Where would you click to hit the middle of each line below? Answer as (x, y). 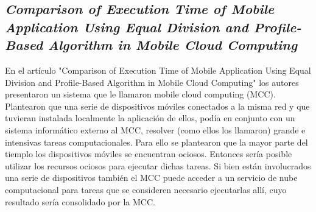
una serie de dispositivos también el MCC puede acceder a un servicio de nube (151, 178)
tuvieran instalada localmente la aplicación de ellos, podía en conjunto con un (150, 118)
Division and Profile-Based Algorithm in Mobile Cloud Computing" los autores (152, 82)
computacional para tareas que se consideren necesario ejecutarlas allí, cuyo (146, 189)
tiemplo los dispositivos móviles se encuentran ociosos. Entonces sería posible (149, 154)
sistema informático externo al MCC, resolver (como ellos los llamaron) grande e (155, 129)
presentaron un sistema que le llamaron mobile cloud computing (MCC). (140, 94)
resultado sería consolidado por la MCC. (80, 201)
